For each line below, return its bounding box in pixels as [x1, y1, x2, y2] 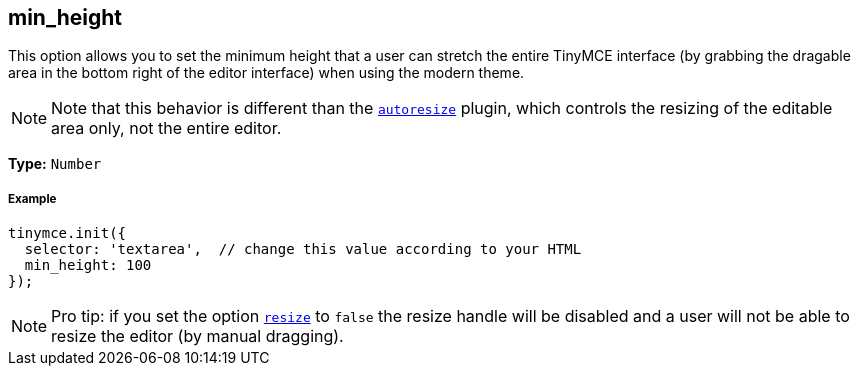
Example [8, 191, 57, 206]
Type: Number [8, 155, 102, 173]
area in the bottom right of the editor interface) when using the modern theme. [8, 64, 525, 82]
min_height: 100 [24, 257, 152, 274]
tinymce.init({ [8, 225, 127, 242]
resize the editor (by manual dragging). [51, 326, 344, 347]
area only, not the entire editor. [51, 118, 282, 139]
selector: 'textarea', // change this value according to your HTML [24, 241, 582, 258]
